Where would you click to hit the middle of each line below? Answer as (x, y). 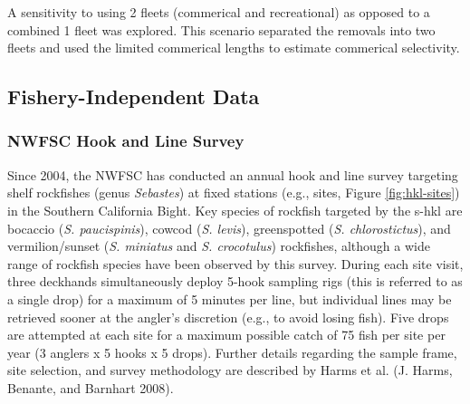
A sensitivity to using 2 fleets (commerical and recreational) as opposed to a (219, 12)
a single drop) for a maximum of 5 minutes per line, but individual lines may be (230, 298)
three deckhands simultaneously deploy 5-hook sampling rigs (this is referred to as (235, 281)
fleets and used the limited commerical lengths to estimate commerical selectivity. (234, 48)
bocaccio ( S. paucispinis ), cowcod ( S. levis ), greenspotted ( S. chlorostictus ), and (229, 228)
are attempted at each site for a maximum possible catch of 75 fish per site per (226, 335)
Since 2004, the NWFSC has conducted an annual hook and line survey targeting (233, 174)
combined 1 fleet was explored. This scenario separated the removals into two (221, 29)
